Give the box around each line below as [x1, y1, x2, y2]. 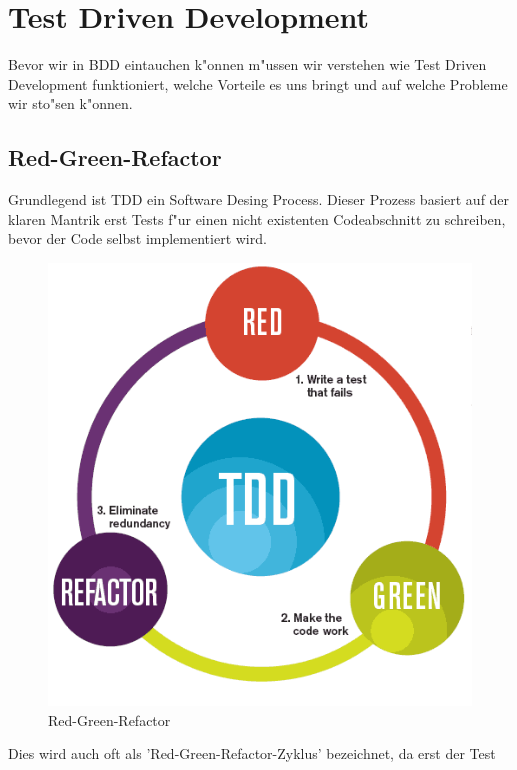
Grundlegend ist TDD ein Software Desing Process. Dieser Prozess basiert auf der [8, 189, 510, 210]
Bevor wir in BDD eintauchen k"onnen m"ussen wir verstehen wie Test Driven [8, 54, 487, 75]
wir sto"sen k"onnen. [8, 93, 133, 114]
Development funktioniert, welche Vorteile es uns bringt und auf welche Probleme [8, 73, 508, 94]
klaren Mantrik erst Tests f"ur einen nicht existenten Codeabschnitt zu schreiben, [8, 208, 506, 229]
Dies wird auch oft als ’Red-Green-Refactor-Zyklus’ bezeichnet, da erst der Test [8, 743, 496, 764]
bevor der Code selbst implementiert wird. [8, 228, 267, 249]
